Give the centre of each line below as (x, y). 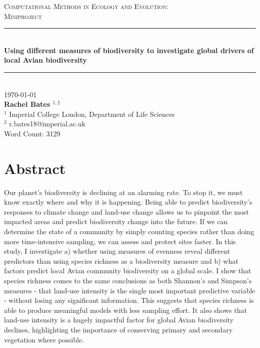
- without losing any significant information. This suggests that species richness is (129, 300)
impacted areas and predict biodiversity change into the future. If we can (116, 221)
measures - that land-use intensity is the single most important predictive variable (130, 290)
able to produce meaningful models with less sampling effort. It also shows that (125, 310)
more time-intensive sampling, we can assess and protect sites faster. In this (120, 241)
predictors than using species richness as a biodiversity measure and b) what (121, 260)
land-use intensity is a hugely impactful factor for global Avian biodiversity (119, 320)
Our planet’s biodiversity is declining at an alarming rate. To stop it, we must (123, 192)
